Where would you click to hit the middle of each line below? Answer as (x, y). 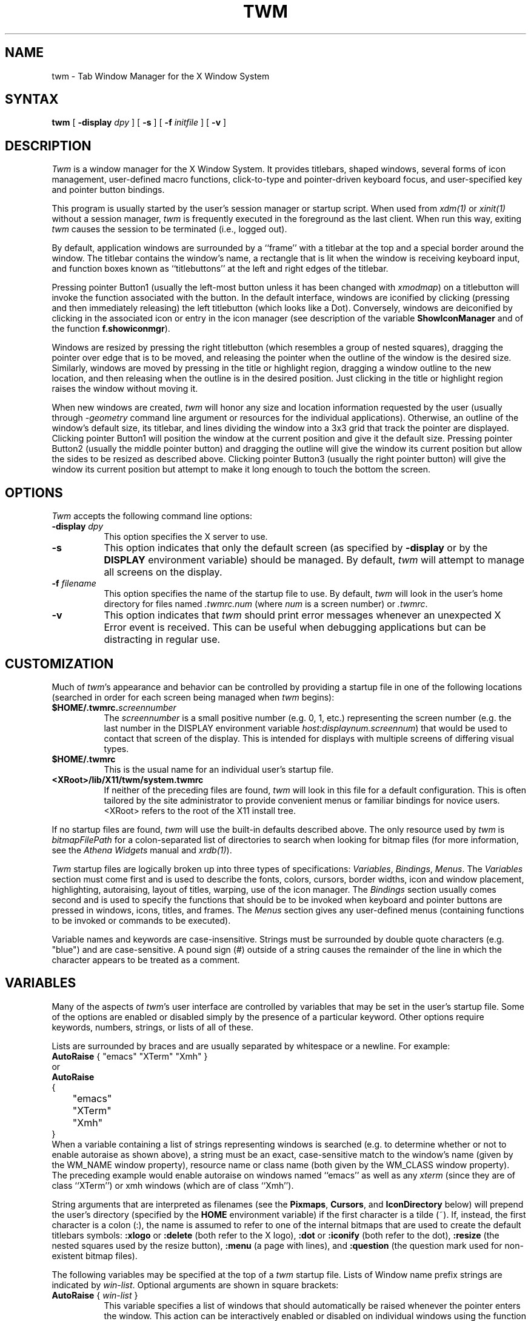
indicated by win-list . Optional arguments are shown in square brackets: (195, 1285)
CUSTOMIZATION (59, 664)
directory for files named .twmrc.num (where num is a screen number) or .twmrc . (266, 604)
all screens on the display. (163, 572)
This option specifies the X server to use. (186, 537)
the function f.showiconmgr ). (111, 329)
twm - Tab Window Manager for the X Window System (161, 76)
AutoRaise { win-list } (95, 1295)
